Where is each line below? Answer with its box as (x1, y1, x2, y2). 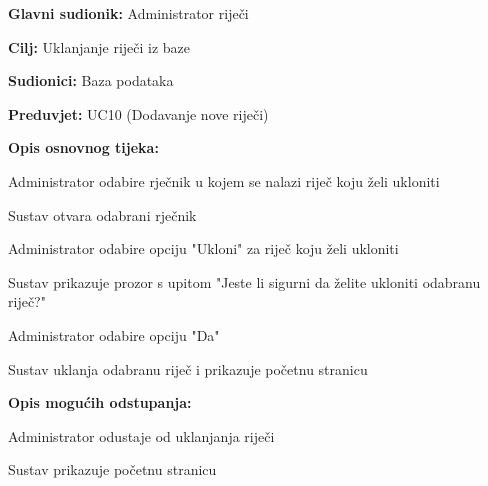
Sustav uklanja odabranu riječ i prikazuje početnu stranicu (8, 358, 368, 379)
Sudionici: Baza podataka (8, 70, 174, 91)
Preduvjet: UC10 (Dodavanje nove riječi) (8, 103, 269, 124)
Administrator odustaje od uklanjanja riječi (8, 425, 275, 446)
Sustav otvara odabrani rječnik (8, 204, 197, 225)
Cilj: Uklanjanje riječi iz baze (8, 36, 191, 57)
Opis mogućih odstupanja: (8, 392, 192, 413)
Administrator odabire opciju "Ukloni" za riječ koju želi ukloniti (8, 238, 399, 259)
